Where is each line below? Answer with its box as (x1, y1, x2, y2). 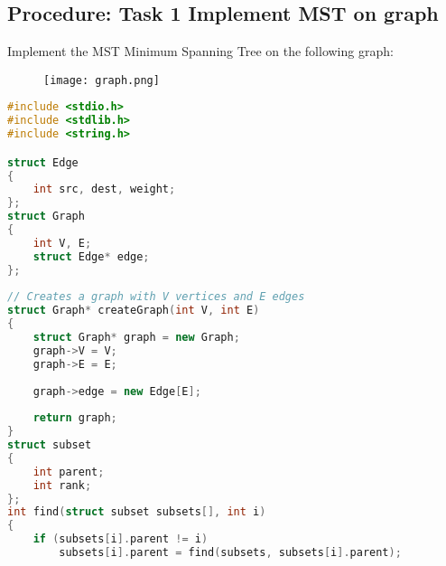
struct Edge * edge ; (33, 250, 150, 263)
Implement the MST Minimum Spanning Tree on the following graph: (7, 42, 394, 61)
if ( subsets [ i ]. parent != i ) (33, 533, 209, 546)
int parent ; (33, 465, 105, 478)
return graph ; (33, 411, 117, 425)
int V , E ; (33, 236, 92, 250)
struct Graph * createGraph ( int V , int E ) (7, 304, 260, 317)
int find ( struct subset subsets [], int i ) (7, 505, 266, 519)
